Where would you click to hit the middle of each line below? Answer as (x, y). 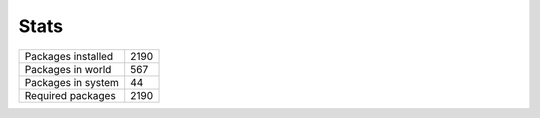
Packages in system (72, 82)
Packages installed (69, 56)
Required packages (70, 95)
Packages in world (68, 69)
